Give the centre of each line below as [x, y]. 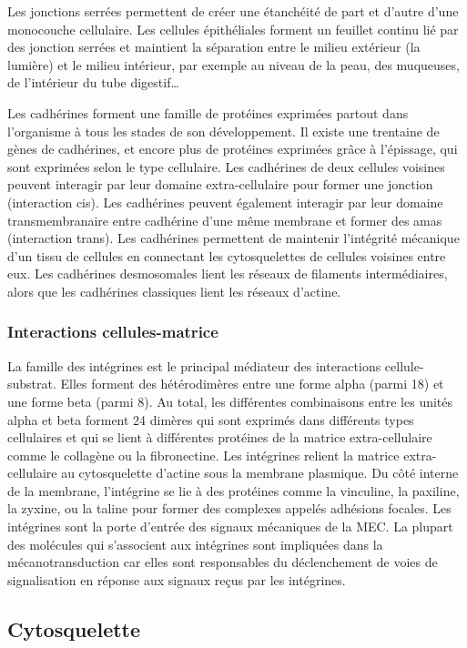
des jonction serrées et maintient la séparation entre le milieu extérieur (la [214, 47]
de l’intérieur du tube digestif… [93, 82]
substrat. [32, 384]
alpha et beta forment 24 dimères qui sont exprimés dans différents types [211, 419]
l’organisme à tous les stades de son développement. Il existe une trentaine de [223, 131]
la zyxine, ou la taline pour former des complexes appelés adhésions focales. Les [229, 508]
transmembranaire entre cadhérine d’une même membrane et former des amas [225, 220]
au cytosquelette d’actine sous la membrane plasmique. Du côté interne [260, 473]
